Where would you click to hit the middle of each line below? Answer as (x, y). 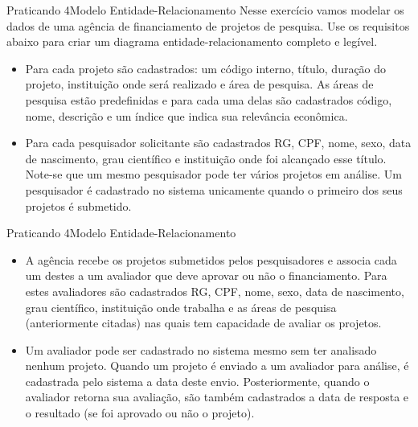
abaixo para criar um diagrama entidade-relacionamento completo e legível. (192, 41)
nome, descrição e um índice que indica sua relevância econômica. (186, 115)
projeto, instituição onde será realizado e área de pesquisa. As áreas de (199, 84)
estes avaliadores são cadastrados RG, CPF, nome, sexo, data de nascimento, (215, 291)
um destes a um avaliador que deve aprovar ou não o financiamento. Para (206, 275)
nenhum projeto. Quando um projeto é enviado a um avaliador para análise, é (217, 365)
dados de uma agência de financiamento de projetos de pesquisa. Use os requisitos (208, 25)
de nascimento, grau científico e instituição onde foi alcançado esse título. (206, 158)
